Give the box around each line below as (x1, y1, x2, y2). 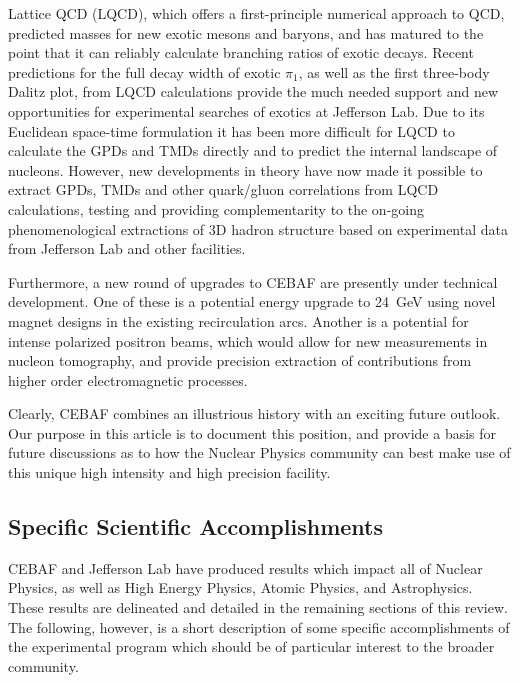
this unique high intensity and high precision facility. (8, 462, 331, 483)
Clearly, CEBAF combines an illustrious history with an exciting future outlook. (8, 403, 501, 424)
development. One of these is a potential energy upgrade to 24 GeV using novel (8, 291, 496, 312)
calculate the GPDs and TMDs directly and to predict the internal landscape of (8, 140, 498, 161)
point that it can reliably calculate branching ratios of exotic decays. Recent (8, 42, 474, 63)
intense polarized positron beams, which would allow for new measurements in (8, 330, 488, 351)
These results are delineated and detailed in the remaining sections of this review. (8, 597, 508, 618)
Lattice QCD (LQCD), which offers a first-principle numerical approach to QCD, (8, 3, 505, 23)
